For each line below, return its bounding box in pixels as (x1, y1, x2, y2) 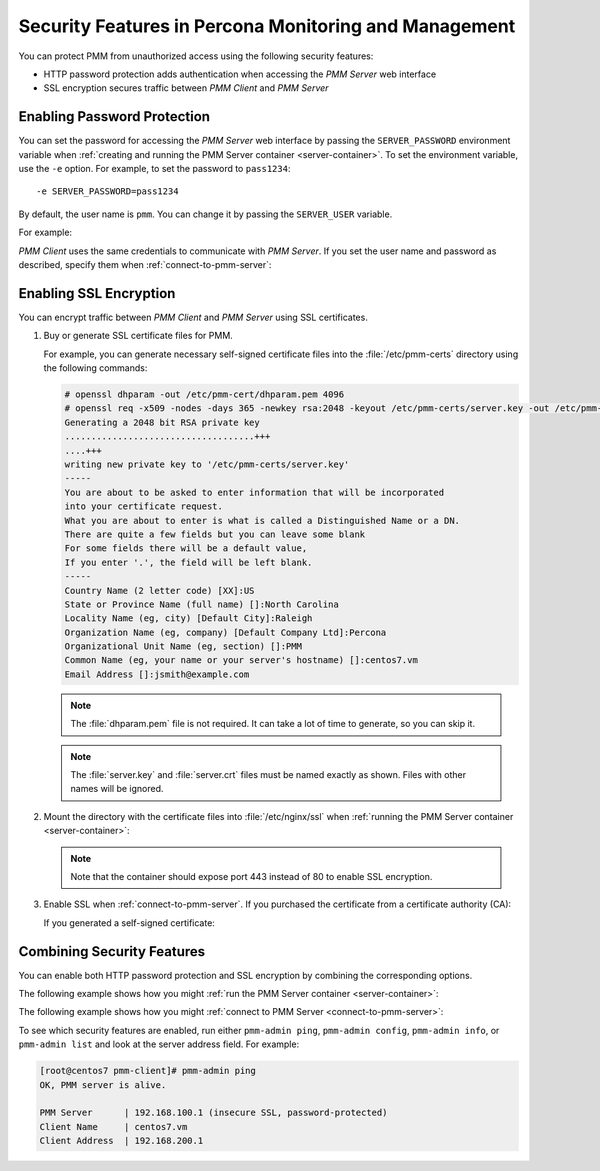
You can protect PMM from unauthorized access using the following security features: (18, 50, 374, 62)
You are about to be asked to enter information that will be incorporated (64, 486, 445, 498)
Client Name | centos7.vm (39, 1121, 188, 1132)
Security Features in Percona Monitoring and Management (18, 15, 516, 37)
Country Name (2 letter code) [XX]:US (64, 585, 255, 596)
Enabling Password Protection (18, 108, 210, 125)
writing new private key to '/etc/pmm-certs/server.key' (64, 458, 350, 470)
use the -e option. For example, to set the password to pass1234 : (18, 163, 291, 175)
